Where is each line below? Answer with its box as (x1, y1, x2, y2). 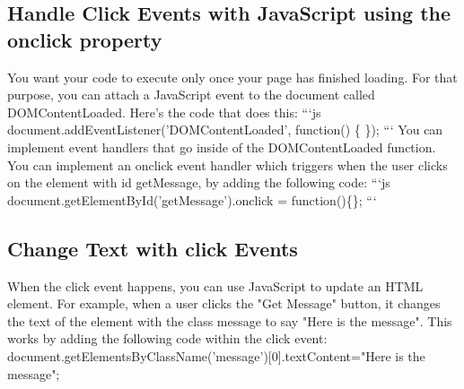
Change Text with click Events (7, 234, 298, 262)
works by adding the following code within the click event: (7, 329, 328, 348)
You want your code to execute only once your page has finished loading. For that (7, 67, 458, 86)
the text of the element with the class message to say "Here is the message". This (7, 311, 452, 330)
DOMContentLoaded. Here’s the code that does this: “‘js (7, 102, 321, 121)
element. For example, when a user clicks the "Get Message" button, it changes (7, 294, 441, 313)
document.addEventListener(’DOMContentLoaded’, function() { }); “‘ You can (7, 120, 443, 139)
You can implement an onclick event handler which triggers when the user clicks (7, 155, 448, 174)
